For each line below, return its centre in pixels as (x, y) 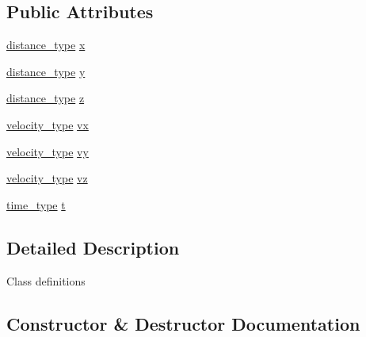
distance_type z (46, 98)
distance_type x (46, 45)
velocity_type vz (47, 178)
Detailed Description (93, 247)
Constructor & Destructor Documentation (183, 323)
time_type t (36, 204)
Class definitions (46, 280)
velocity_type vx (48, 124)
